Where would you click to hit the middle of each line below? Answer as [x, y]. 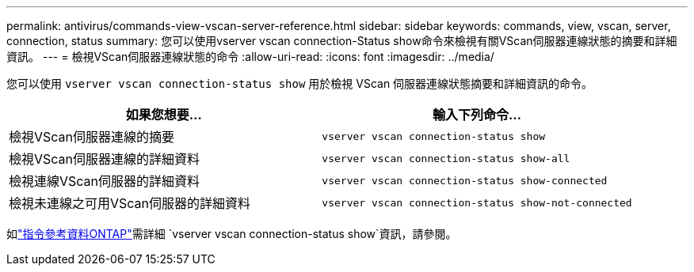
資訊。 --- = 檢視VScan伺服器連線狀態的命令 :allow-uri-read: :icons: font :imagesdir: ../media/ [250, 57]
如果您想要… [164, 115]
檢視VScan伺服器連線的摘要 [92, 137]
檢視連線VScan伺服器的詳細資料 [105, 181]
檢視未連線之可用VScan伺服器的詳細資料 [130, 203]
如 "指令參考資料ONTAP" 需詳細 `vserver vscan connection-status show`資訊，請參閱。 [232, 234]
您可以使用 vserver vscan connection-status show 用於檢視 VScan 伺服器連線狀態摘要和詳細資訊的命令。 [300, 83]
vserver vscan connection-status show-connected [465, 180]
